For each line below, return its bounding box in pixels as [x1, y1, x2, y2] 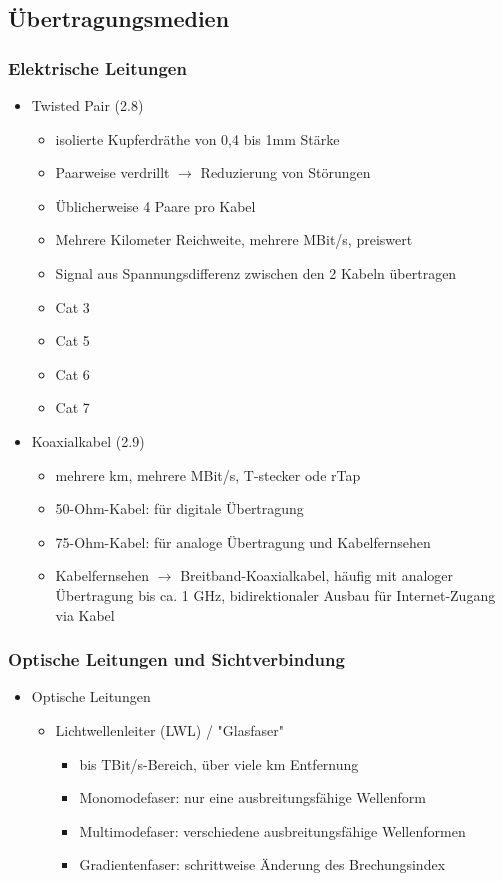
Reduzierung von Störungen [200, 162, 371, 183]
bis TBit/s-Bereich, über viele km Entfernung [79, 753, 359, 774]
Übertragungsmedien [8, 3, 230, 34]
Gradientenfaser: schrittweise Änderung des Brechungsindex [79, 854, 446, 875]
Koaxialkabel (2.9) [31, 430, 145, 451]
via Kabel [55, 604, 115, 625]
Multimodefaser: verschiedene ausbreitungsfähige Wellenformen [79, 820, 466, 841]
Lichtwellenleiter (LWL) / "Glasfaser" [55, 719, 284, 740]
